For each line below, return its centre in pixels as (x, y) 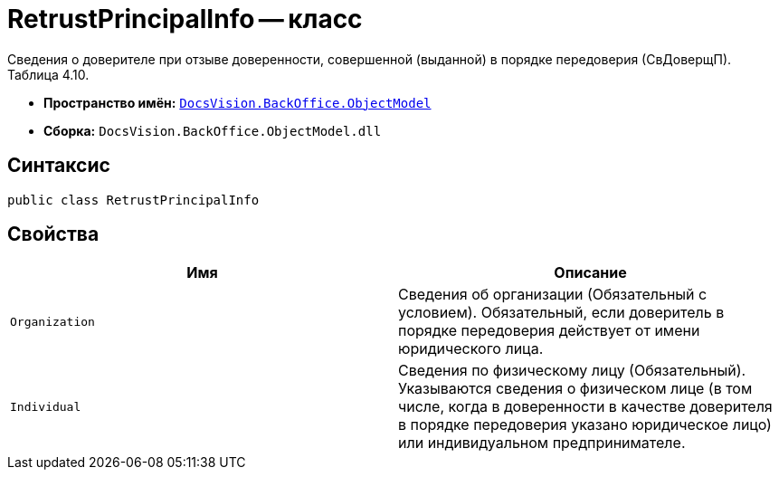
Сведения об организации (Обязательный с (553, 295)
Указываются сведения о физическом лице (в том (575, 389)
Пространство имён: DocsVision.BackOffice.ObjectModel (237, 102)
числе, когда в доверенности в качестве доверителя (585, 407)
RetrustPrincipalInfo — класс (185, 19)
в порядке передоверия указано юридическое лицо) (585, 425)
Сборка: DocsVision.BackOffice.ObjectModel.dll (213, 130)
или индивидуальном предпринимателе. (542, 443)
